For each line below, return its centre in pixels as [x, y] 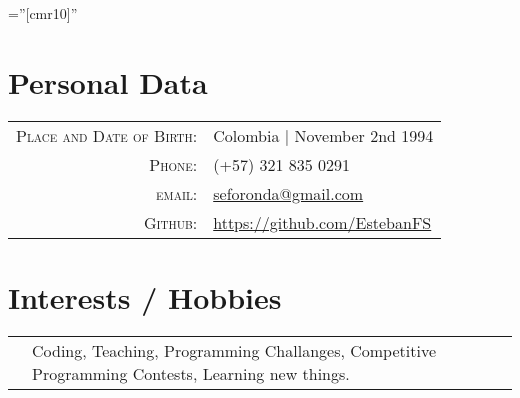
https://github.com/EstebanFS [322, 222]
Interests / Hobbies [145, 296]
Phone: [173, 164]
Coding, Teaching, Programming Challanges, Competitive [234, 350]
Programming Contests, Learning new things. [191, 373]
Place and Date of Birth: [107, 135]
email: [177, 193]
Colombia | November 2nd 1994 [323, 135]
